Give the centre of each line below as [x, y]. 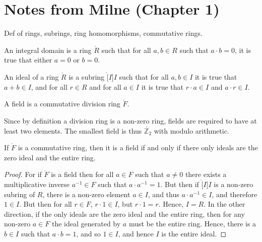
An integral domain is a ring [48, 50]
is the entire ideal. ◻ [194, 234]
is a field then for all [82, 174]
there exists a [206, 174]
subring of [20, 194]
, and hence [136, 234]
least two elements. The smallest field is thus [73, 130]
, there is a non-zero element [86, 194]
